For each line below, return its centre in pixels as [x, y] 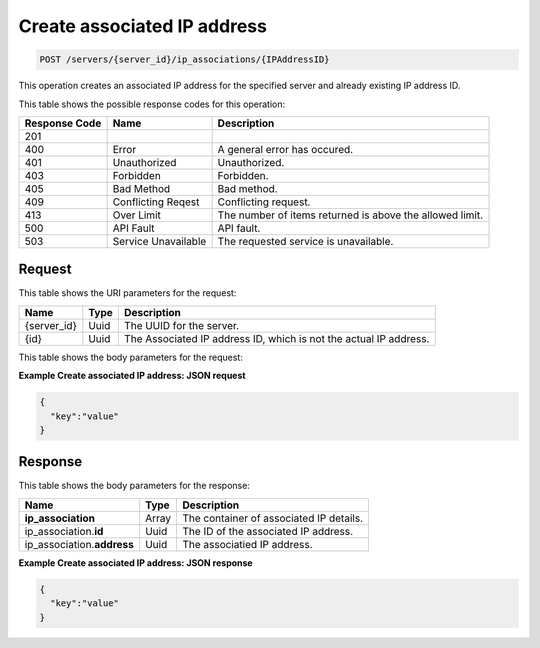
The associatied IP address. [247, 544]
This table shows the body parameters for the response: [134, 486]
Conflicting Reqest [156, 202]
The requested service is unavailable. [305, 241]
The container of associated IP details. [273, 518]
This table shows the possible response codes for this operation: [152, 104]
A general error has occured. [285, 149]
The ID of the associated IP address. [268, 531]
